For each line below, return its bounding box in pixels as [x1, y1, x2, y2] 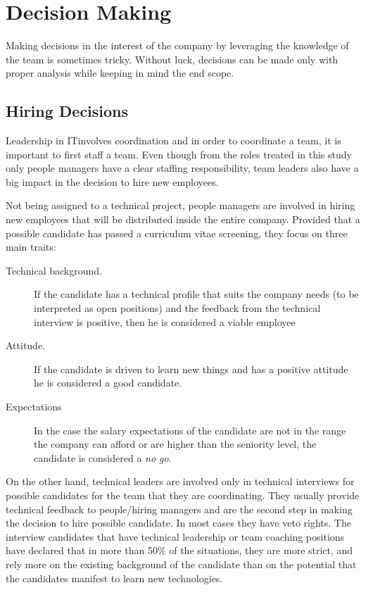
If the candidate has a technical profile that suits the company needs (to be [34, 287, 359, 301]
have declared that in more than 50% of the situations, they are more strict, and [6, 543, 353, 558]
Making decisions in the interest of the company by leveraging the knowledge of [6, 38, 349, 53]
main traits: [6, 239, 56, 254]
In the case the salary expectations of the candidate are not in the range [34, 422, 346, 437]
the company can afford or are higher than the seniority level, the [34, 437, 317, 451]
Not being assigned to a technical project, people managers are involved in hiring [6, 198, 355, 213]
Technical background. [6, 263, 102, 277]
